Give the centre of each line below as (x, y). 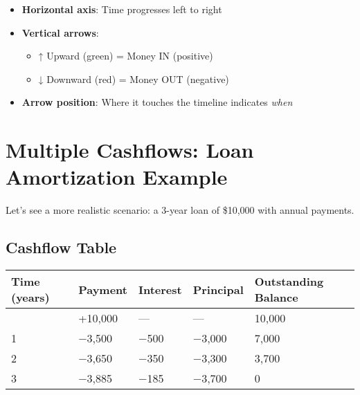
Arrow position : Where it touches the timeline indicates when (157, 102)
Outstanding (289, 282)
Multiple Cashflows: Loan (130, 150)
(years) (30, 297)
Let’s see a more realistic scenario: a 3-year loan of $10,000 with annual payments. (180, 210)
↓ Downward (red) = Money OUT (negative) (134, 79)
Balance (276, 297)
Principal (218, 289)
